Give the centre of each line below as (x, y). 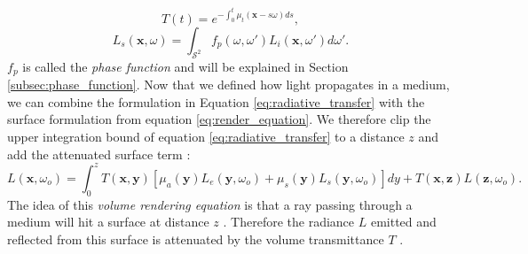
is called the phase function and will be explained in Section (185, 66)
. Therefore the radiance (289, 222)
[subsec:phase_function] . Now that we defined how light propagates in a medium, (229, 85)
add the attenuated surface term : (99, 154)
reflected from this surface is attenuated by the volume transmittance (196, 239)
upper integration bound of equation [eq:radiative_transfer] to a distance (206, 137)
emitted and (403, 222)
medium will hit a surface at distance (108, 222)
